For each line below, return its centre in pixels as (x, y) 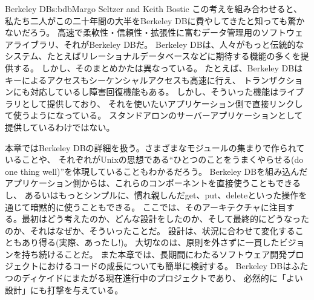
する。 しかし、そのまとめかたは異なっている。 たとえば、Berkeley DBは (158, 67)
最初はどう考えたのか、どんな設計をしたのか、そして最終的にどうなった (165, 219)
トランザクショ (273, 80)
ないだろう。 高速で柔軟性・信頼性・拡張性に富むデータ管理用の (133, 32)
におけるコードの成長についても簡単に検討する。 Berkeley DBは (165, 266)
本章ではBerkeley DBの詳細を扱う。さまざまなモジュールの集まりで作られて (155, 147)
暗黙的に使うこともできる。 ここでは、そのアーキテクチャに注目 (158, 207)
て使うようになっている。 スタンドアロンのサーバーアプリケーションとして (154, 115)
